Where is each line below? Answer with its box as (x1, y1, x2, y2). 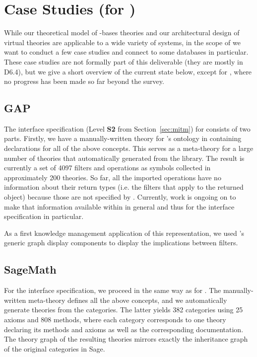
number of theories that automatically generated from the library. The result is (4, 152, 245, 163)
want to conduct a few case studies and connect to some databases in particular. (4, 47, 249, 57)
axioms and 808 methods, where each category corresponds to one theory (4, 314, 226, 324)
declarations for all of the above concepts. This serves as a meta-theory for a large (4, 143, 254, 153)
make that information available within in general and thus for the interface (4, 201, 235, 212)
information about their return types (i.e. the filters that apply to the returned (4, 182, 244, 192)
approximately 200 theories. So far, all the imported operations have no (4, 172, 221, 182)
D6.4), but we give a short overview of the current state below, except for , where (4, 66, 252, 76)
